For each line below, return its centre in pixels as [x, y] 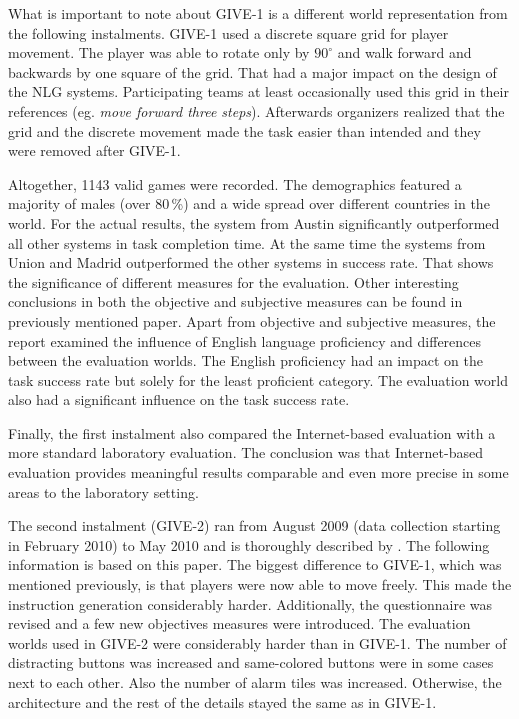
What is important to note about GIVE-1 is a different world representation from [258, 13]
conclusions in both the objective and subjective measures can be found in [235, 301]
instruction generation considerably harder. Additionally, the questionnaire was [250, 603]
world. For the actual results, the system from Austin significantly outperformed [254, 222]
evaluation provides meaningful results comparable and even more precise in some [258, 472]
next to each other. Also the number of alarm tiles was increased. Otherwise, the [255, 682]
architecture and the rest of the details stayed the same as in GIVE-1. [222, 701]
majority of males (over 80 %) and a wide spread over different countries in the [249, 203]
